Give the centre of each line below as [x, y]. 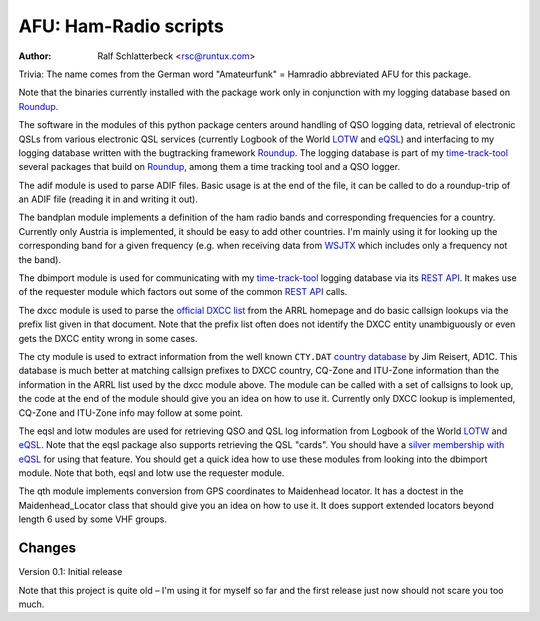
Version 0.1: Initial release [70, 572]
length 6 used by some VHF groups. [92, 519]
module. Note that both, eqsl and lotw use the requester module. [151, 473]
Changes [47, 548]
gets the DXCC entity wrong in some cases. [108, 338]
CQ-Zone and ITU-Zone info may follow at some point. [131, 412]
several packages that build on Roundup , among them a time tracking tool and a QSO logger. [209, 167]
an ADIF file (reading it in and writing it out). [108, 199]
